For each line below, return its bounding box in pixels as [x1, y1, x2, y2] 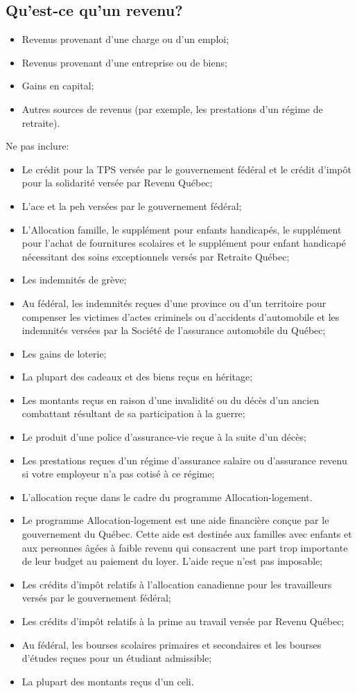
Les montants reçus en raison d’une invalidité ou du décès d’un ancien [21, 392, 320, 407]
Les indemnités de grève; [21, 272, 127, 287]
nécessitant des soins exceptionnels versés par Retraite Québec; [21, 249, 290, 263]
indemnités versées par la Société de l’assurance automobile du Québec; [21, 323, 326, 337]
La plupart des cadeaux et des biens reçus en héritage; [21, 369, 253, 384]
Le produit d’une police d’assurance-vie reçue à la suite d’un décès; [21, 430, 306, 444]
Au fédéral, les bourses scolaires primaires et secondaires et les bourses [21, 637, 322, 651]
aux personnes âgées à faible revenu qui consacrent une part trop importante [21, 540, 348, 554]
